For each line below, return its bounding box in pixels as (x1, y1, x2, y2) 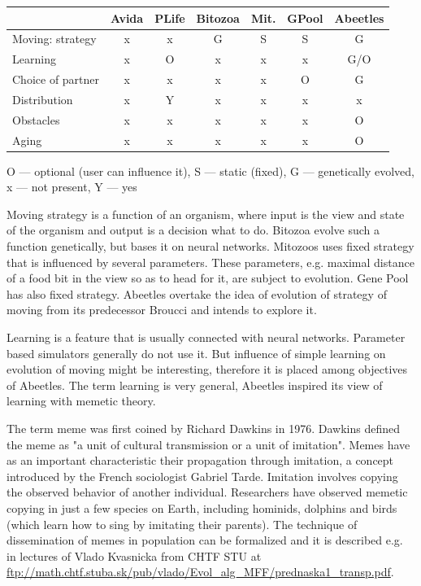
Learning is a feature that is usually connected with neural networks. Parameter (7, 329, 406, 345)
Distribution (12, 90, 73, 107)
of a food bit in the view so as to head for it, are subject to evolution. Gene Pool (7, 269, 409, 286)
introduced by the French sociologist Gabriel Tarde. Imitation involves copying (7, 467, 398, 484)
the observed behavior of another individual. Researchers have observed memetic (7, 483, 408, 501)
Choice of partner (12, 71, 100, 88)
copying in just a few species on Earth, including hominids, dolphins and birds (7, 499, 397, 516)
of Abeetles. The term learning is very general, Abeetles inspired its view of (7, 376, 383, 393)
